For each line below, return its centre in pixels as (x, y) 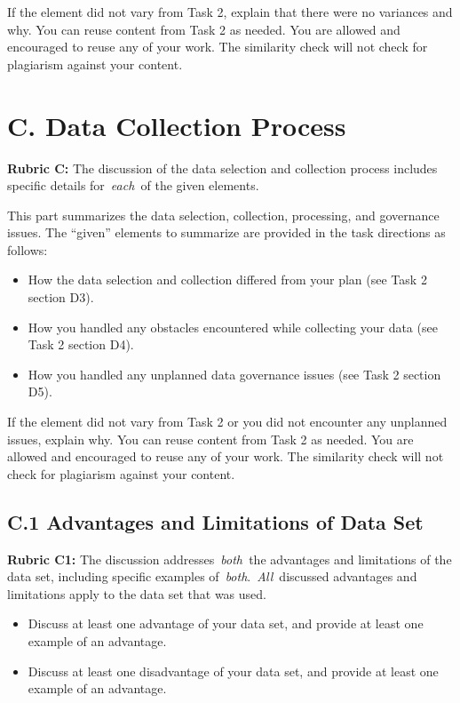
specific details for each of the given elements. (133, 185)
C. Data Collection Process (177, 125)
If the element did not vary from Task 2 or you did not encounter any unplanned (227, 422)
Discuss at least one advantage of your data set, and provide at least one (226, 623)
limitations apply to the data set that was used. (137, 593)
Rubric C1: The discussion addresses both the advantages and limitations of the (230, 559)
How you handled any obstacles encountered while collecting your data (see (233, 327)
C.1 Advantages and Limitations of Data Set (215, 521)
